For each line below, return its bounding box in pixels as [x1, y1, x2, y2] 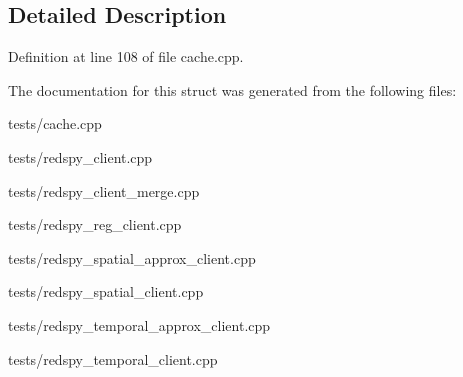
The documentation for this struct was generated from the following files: [8, 79, 457, 100]
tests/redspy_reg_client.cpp [8, 214, 182, 235]
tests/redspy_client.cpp [8, 146, 153, 167]
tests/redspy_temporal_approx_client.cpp [8, 314, 271, 335]
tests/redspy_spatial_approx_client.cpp [8, 247, 256, 268]
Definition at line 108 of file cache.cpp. [8, 46, 244, 67]
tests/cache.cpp [8, 113, 102, 134]
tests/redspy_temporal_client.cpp [8, 348, 218, 369]
